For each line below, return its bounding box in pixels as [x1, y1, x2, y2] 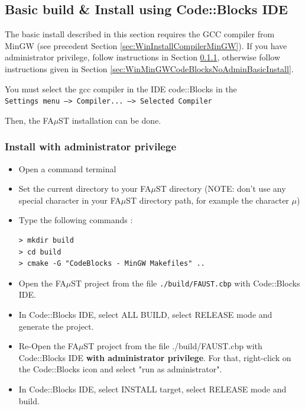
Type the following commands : [18, 214, 133, 226]
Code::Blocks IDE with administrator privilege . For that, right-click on [18, 351, 291, 363]
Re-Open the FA [18, 340, 79, 352]
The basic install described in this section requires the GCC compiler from [5, 28, 275, 40]
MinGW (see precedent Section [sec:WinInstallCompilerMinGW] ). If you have [5, 39, 287, 51]
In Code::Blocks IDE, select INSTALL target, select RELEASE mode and [18, 383, 287, 395]
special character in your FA [18, 194, 121, 206]
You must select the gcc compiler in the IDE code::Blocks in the [5, 82, 237, 95]
